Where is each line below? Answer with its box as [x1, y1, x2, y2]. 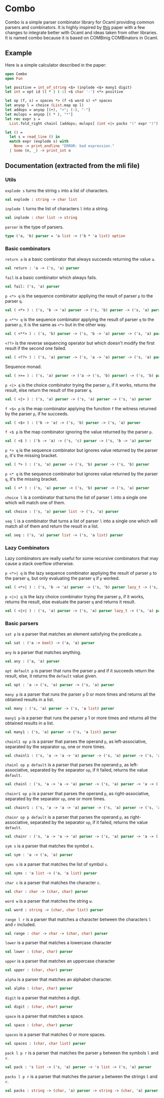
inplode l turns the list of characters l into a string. [5, 206, 109, 212]
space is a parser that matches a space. [5, 1013, 84, 1019]
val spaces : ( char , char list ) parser [5, 1041, 86, 1046]
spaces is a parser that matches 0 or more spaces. [5, 1031, 106, 1037]
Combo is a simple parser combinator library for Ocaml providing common [5, 19, 155, 25]
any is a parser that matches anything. [5, 650, 82, 656]
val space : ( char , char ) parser [5, 1023, 73, 1027]
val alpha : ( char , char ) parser [5, 986, 73, 991]
